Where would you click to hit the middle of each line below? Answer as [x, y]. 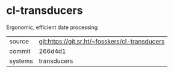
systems [21, 61]
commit [20, 51]
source [19, 41]
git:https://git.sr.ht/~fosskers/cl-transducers [102, 41]
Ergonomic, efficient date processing [52, 27]
